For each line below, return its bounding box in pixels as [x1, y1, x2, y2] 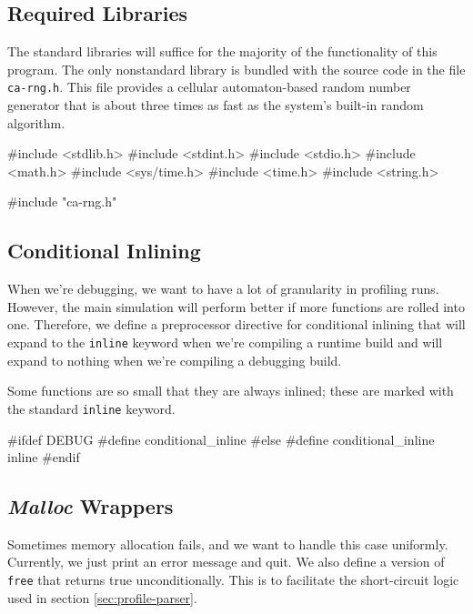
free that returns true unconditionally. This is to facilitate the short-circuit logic [7, 570, 459, 589]
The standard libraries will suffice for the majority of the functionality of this [7, 42, 438, 61]
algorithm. [7, 113, 65, 132]
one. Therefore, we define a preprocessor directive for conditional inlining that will [7, 315, 466, 334]
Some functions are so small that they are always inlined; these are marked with [7, 381, 454, 400]
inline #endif [7, 448, 80, 467]
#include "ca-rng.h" [7, 192, 117, 211]
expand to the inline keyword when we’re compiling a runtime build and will [7, 333, 443, 351]
